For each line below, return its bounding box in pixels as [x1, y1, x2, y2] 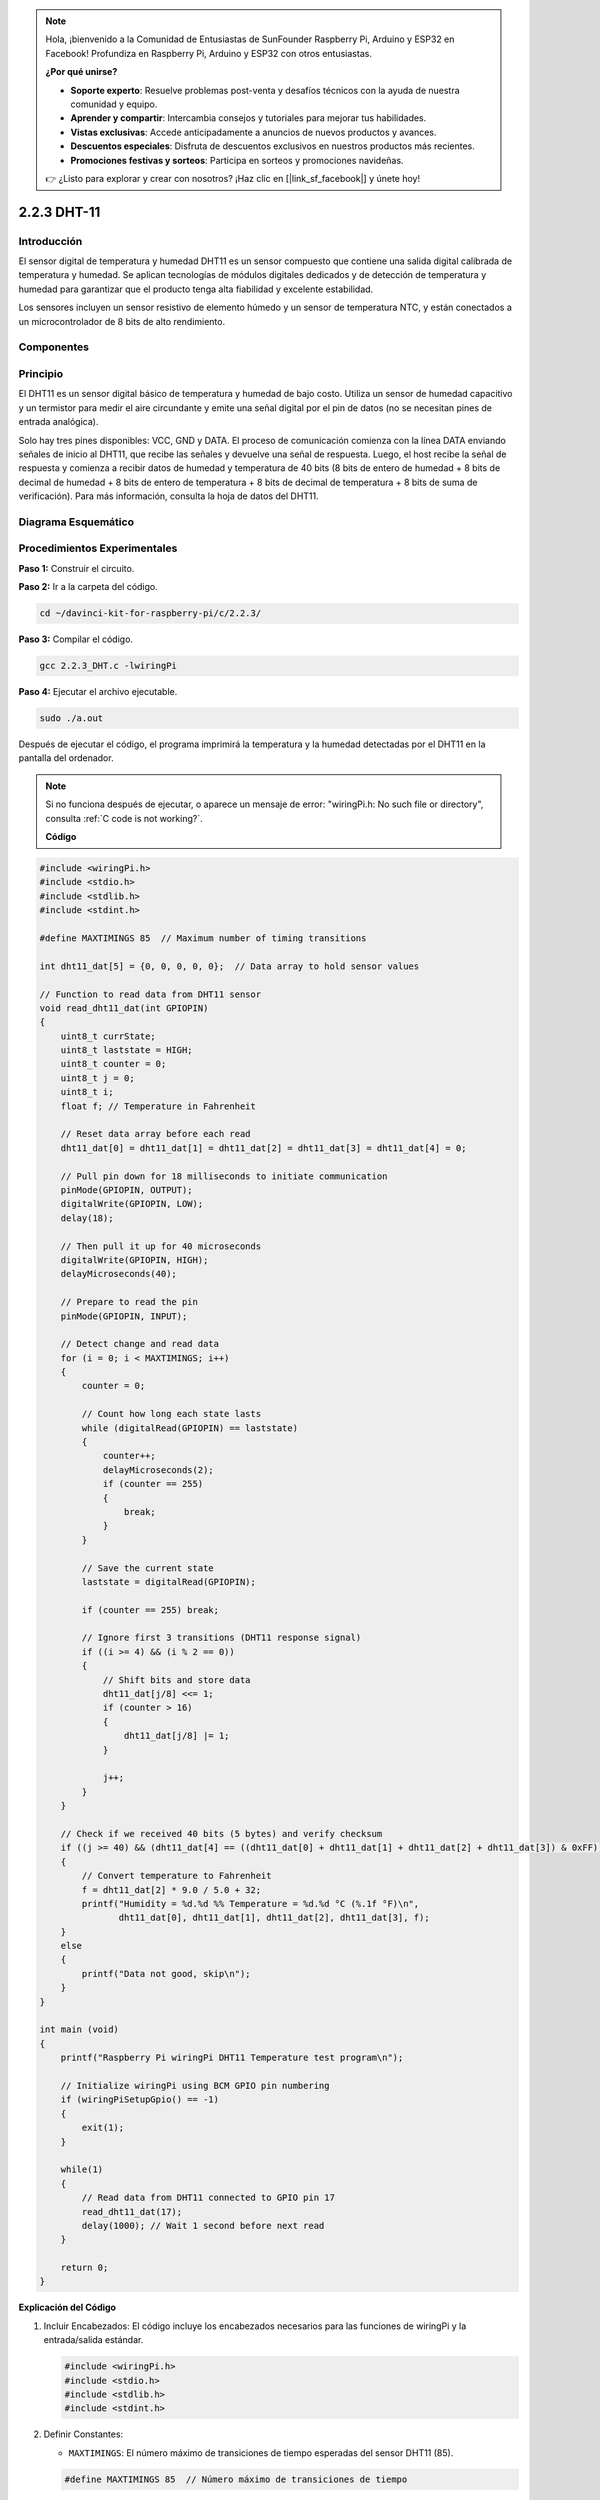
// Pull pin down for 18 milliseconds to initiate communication [60, 1170, 388, 1182]
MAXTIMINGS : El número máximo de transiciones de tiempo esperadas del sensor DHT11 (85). [68, 2446, 454, 2459]
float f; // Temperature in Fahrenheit [60, 1100, 257, 1112]
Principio [18, 366, 64, 380]
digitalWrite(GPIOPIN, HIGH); [60, 1254, 209, 1265]
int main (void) [39, 2024, 120, 2035]
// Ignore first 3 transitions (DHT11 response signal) [81, 1632, 362, 1644]
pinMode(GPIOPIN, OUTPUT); [60, 1184, 194, 1195]
